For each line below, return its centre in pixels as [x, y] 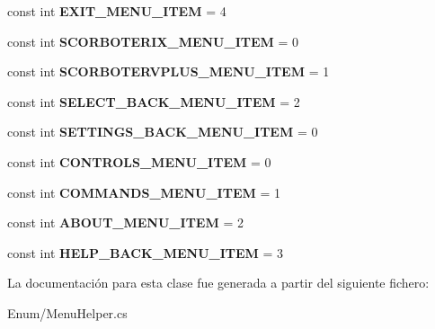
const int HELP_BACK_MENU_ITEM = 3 [146, 252]
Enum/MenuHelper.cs [67, 312]
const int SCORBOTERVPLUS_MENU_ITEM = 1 [169, 71]
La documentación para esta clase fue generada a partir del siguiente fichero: [218, 283]
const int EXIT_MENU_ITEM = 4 [117, 11]
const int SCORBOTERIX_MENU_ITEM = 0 [153, 41]
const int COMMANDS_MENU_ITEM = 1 [144, 192]
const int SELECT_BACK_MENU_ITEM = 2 [154, 101]
